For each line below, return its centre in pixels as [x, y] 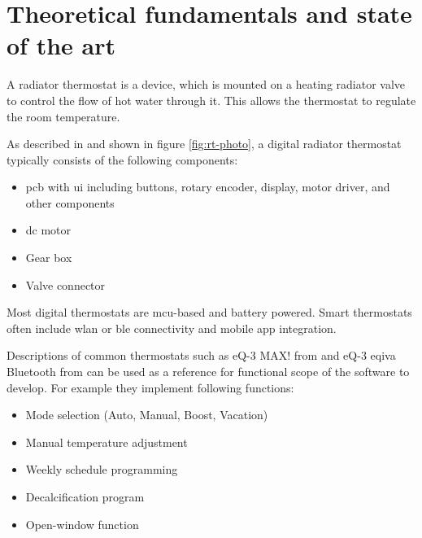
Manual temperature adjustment [107, 442]
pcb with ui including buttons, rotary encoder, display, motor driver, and [208, 187]
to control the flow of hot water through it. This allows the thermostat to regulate [211, 100]
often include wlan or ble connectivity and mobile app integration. [172, 328]
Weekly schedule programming [102, 469]
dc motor [48, 230]
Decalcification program [85, 496]
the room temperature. [63, 116]
